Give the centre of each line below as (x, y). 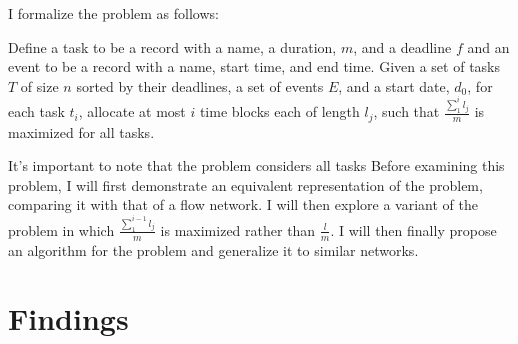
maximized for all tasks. (81, 131)
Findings (68, 318)
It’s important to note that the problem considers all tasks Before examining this (256, 165)
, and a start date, (394, 85)
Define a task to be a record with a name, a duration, (172, 46)
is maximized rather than (238, 229)
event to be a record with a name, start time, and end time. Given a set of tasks (254, 66)
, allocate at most (132, 111)
